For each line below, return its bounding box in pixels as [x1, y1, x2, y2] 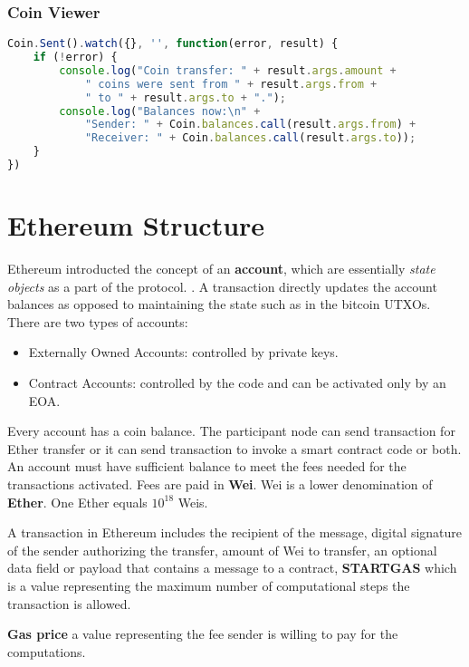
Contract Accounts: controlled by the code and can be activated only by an [28, 373, 446, 392]
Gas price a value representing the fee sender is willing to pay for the [7, 624, 398, 643]
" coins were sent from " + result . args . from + [84, 77, 378, 91]
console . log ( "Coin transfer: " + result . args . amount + [59, 63, 397, 77]
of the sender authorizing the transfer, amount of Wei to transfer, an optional [7, 540, 437, 559]
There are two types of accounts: [7, 312, 188, 331]
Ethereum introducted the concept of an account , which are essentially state [7, 259, 435, 278]
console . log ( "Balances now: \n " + [59, 104, 261, 118]
